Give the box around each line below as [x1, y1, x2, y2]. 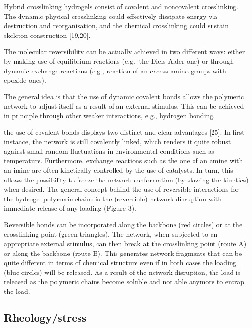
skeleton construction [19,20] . [4, 30, 91, 40]
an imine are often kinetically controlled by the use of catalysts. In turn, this [4, 164, 233, 175]
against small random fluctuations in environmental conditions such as [4, 146, 214, 156]
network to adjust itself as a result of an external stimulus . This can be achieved [4, 101, 244, 111]
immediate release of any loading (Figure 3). [4, 203, 136, 213]
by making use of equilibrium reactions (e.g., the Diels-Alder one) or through [4, 55, 234, 66]
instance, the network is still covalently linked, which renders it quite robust [4, 136, 231, 146]
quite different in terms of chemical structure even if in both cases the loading [4, 257, 236, 268]
